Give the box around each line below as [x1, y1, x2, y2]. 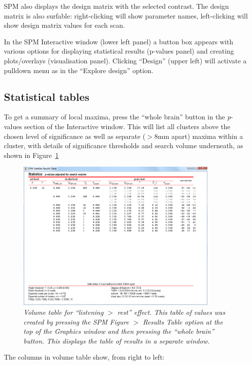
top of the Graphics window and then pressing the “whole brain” [23, 326, 214, 336]
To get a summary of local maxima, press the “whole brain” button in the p [4, 112, 231, 122]
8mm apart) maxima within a [154, 131, 243, 141]
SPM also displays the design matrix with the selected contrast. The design [4, 1, 229, 11]
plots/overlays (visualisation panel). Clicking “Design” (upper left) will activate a [4, 55, 247, 65]
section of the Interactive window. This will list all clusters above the [24, 121, 231, 131]
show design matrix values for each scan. [4, 20, 125, 30]
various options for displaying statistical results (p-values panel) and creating [4, 46, 234, 56]
